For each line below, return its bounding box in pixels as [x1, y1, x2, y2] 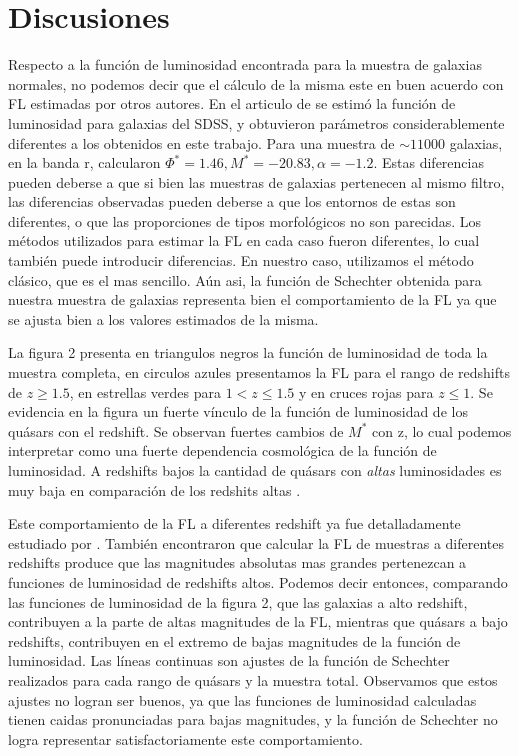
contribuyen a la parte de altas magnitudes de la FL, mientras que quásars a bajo [8, 611, 508, 632]
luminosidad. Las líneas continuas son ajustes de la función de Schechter [8, 650, 450, 671]
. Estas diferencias [373, 152, 484, 173]
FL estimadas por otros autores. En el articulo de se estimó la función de [8, 93, 456, 114]
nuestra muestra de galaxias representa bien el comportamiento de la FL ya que [8, 289, 497, 310]
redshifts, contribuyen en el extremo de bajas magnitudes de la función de [8, 630, 461, 651]
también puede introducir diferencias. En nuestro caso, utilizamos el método [8, 250, 474, 271]
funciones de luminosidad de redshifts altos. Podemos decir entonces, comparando [8, 571, 508, 592]
